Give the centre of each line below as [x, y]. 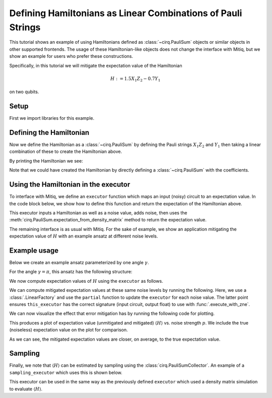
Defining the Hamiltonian [49, 133]
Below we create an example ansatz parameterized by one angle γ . [79, 262]
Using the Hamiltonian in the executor [70, 184]
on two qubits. [24, 92]
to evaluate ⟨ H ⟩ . [26, 389]
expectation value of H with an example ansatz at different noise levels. [84, 236]
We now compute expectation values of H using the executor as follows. [86, 281]
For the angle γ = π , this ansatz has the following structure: [71, 272]
